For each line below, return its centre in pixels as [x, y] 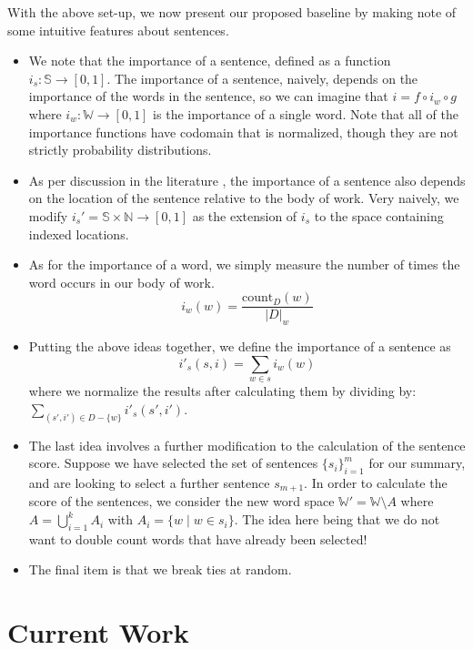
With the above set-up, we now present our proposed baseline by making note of [232, 12]
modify [48, 215]
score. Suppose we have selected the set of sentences [173, 463]
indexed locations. [79, 234]
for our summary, [417, 463]
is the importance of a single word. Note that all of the [306, 113]
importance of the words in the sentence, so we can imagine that [208, 96]
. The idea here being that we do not [337, 519]
